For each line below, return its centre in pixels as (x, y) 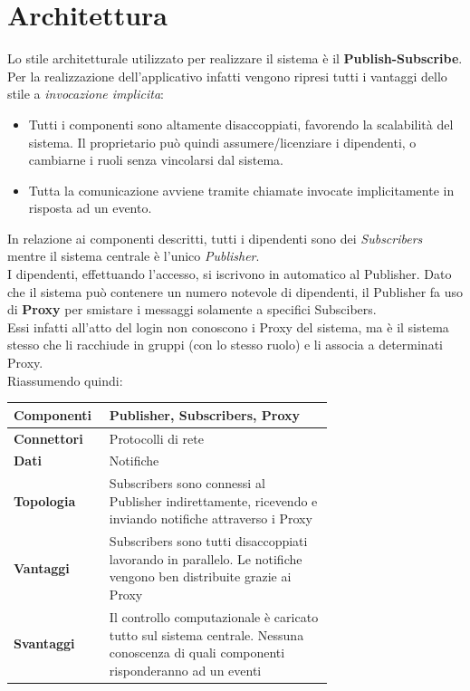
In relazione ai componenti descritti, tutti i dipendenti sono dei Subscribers (215, 238)
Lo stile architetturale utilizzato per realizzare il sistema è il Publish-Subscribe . (235, 58)
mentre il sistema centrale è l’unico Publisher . (134, 256)
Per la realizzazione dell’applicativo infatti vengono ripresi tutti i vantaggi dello (227, 76)
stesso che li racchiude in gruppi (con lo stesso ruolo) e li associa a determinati (225, 345)
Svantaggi (44, 643)
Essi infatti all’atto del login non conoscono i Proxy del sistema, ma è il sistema (228, 326)
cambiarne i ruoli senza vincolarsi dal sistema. (156, 160)
